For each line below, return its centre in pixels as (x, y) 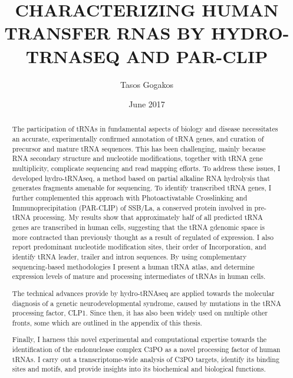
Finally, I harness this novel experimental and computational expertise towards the (139, 339)
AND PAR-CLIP (197, 56)
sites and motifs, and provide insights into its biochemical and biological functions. (139, 369)
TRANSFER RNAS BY (105, 33)
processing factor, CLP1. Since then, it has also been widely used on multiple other (140, 313)
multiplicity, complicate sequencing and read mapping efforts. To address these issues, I (146, 168)
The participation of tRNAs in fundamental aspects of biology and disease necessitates (145, 129)
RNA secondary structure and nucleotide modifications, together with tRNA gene (137, 158)
